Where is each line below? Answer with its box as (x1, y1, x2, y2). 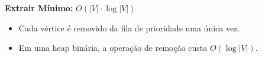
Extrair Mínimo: (5, 2, 73, 14)
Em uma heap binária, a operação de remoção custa (18, 41, 208, 54)
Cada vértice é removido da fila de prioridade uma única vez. (18, 21, 240, 34)
